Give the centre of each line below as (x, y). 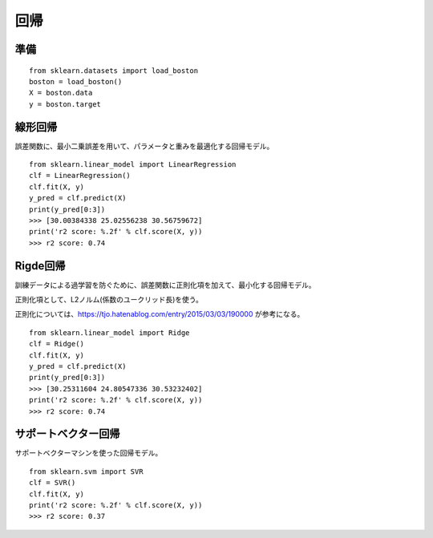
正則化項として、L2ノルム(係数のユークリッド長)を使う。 (109, 300)
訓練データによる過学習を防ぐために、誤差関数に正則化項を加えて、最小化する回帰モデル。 (165, 285)
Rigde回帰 (40, 266)
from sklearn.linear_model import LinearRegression (133, 165)
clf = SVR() (53, 483)
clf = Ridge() (57, 344)
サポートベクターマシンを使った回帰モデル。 (89, 453)
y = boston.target (65, 104)
